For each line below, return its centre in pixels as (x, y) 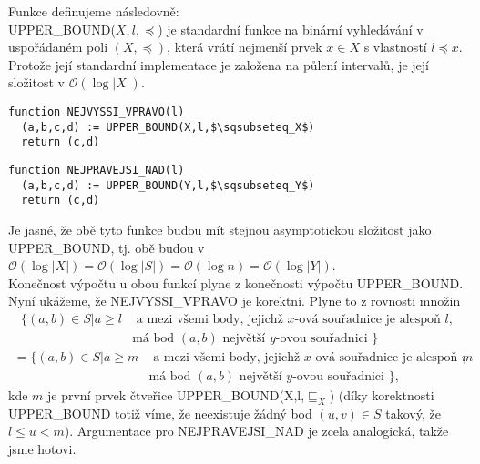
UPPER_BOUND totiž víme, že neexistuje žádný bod (160, 413)
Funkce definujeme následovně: (94, 11)
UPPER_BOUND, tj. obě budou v (107, 247)
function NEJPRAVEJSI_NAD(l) (97, 170)
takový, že (413, 413)
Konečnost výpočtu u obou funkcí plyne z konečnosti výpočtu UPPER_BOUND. (236, 282)
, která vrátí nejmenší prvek (245, 47)
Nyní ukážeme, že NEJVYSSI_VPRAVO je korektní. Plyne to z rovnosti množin (235, 301)
